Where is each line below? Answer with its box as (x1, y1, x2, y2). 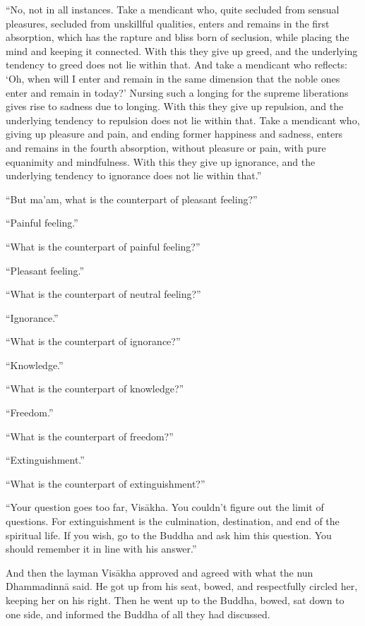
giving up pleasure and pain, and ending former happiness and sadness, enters (6, 126, 343, 141)
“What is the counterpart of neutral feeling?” (6, 287, 201, 301)
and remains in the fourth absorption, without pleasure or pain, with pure (6, 140, 326, 155)
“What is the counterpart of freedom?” (6, 428, 174, 443)
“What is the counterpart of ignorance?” (6, 334, 181, 349)
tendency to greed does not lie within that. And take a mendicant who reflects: (6, 57, 347, 72)
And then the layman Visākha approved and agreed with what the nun (6, 565, 313, 579)
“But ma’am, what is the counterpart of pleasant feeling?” (6, 191, 258, 206)
